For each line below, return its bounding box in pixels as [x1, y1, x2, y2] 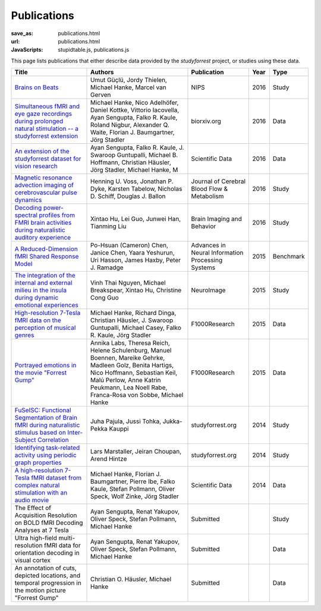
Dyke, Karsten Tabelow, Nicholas [90, 185, 182, 193]
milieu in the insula [14, 286, 67, 294]
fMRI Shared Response [14, 253, 79, 261]
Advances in [191, 241, 226, 250]
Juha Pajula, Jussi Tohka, [90, 417, 162, 426]
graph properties [14, 458, 62, 467]
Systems [191, 263, 216, 272]
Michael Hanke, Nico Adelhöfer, [90, 99, 179, 107]
